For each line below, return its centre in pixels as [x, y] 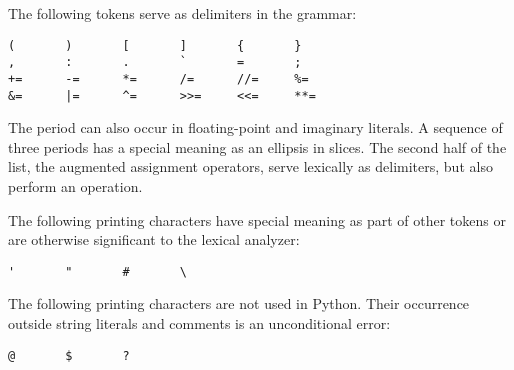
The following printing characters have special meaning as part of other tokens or [257, 219]
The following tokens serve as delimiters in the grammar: [182, 13]
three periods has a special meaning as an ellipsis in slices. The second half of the [257, 146]
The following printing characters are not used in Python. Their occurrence [239, 303]
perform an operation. [75, 186]
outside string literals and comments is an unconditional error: [199, 323]
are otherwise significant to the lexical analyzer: [154, 239]
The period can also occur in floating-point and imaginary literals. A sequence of [255, 127]
